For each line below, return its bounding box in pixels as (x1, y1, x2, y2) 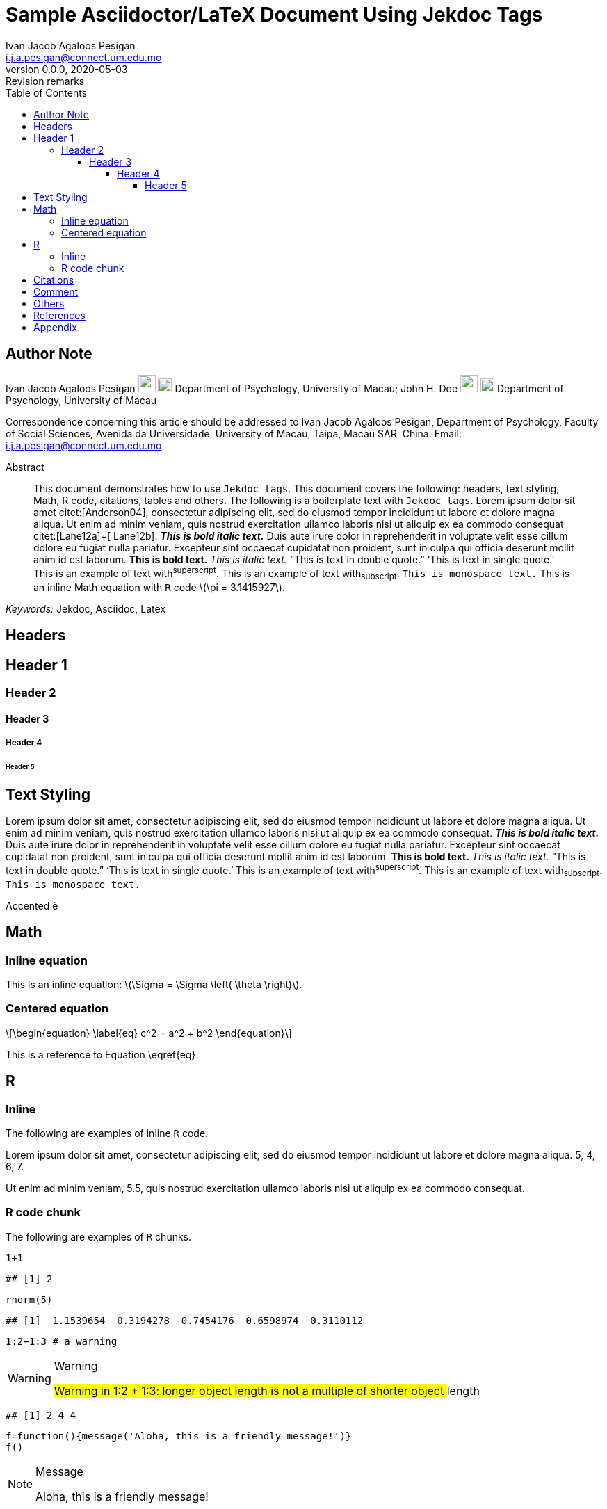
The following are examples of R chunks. (6, 1230, 192, 1243)
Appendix (33, 321, 77, 333)
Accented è (6, 899, 58, 912)
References (33, 309, 86, 321)
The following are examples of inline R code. (6, 1127, 209, 1140)
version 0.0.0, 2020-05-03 (6, 63, 128, 75)
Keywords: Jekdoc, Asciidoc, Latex (6, 603, 166, 615)
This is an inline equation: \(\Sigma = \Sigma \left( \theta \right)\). (6, 978, 302, 991)
